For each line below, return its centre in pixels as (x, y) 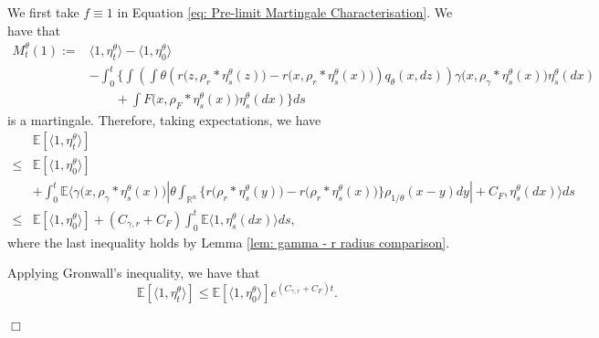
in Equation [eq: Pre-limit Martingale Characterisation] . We (285, 12)
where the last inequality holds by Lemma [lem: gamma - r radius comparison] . (229, 242)
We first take (43, 12)
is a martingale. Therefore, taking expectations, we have (164, 119)
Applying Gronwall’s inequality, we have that (134, 273)
